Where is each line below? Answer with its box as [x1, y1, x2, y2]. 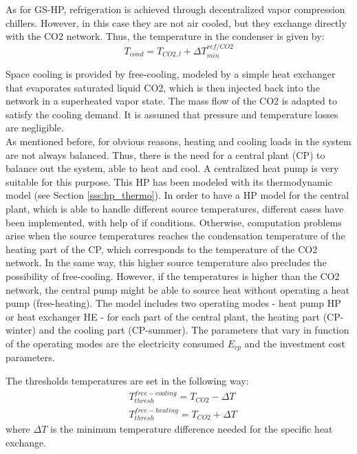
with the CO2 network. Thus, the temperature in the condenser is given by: [6, 29, 325, 43]
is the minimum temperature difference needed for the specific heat [50, 422, 333, 436]
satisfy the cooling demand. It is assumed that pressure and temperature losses [6, 107, 338, 121]
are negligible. [6, 120, 64, 135]
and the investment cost [244, 336, 345, 350]
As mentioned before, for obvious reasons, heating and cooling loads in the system [6, 134, 351, 149]
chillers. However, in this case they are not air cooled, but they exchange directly [6, 15, 347, 30]
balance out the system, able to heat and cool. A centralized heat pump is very [6, 161, 339, 175]
